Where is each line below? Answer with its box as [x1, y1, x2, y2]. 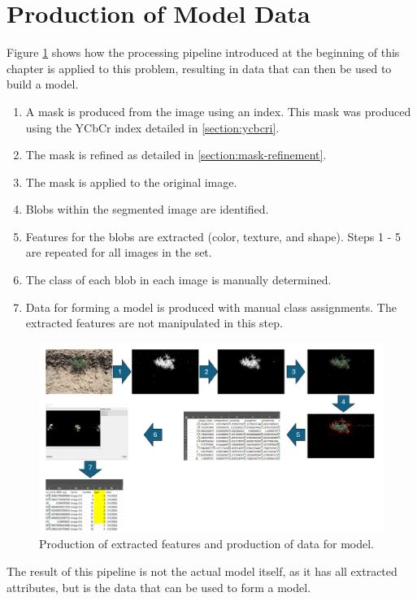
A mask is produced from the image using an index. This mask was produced [25, 102, 411, 119]
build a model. [7, 76, 79, 93]
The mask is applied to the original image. [25, 173, 237, 190]
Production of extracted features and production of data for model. [39, 535, 374, 552]
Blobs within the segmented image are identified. [25, 201, 269, 218]
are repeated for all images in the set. [25, 244, 212, 261]
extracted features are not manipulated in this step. [25, 314, 283, 331]
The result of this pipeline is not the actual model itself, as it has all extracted [7, 562, 397, 579]
